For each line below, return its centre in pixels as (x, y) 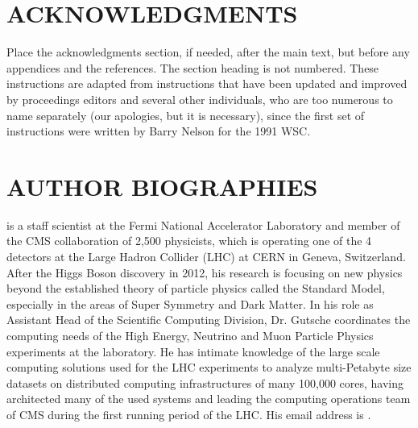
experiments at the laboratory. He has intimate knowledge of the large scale (193, 351)
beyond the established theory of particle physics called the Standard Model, (196, 288)
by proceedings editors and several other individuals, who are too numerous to (200, 99)
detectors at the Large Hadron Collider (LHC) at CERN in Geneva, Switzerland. (206, 256)
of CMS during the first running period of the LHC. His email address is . (189, 414)
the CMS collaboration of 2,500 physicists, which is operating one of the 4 (189, 241)
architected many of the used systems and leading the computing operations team (209, 399)
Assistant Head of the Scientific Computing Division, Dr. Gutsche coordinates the (209, 320)
